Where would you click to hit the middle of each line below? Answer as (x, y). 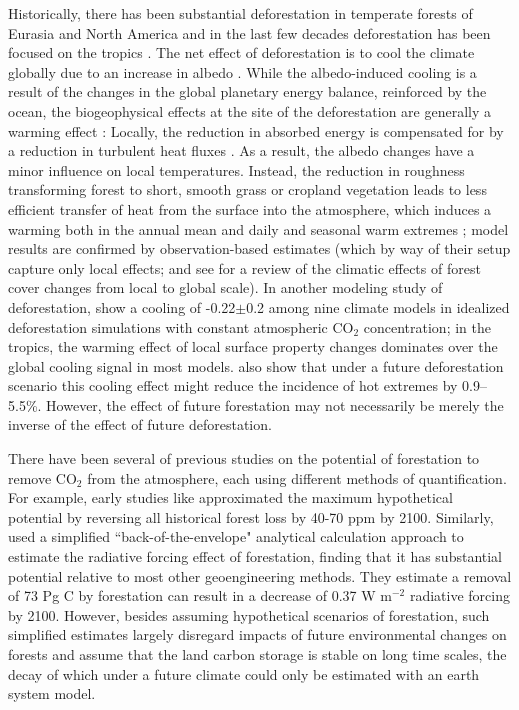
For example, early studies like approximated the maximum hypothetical (230, 497)
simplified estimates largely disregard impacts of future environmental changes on (257, 634)
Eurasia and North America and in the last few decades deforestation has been (249, 32)
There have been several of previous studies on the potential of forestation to (244, 458)
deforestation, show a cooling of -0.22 (122, 306)
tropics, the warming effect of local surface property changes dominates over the (253, 346)
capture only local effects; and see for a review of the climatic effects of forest (244, 267)
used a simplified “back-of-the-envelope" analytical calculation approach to (236, 536)
